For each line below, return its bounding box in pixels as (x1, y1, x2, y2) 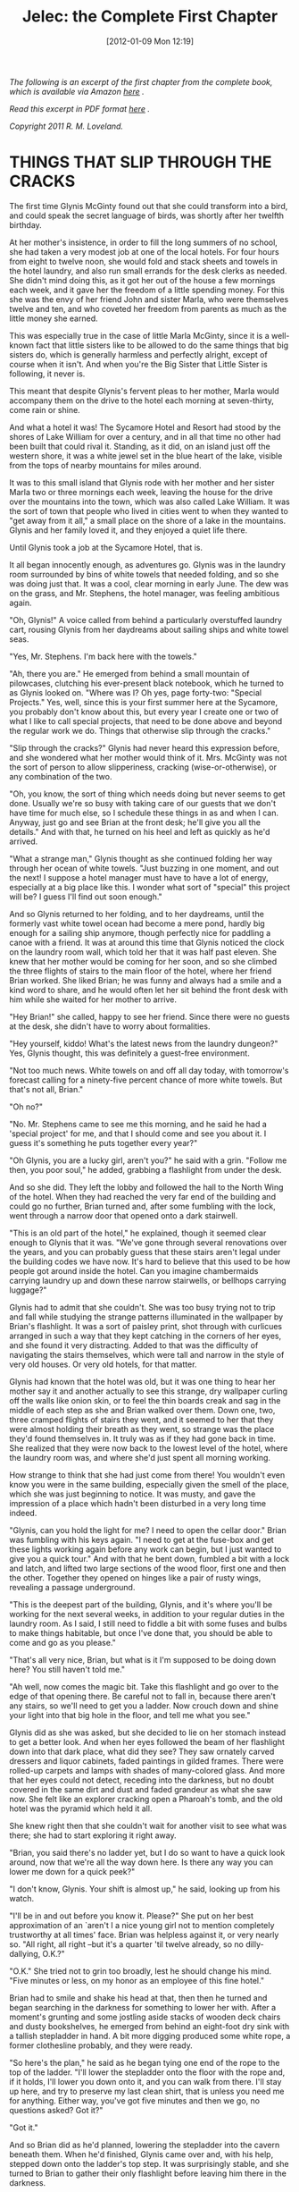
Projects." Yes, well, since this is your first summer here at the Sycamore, (9, 696, 278, 707)
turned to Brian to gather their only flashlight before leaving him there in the (9, 2168, 287, 2179)
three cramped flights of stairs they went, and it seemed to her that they (9, 1414, 274, 1425)
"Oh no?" (9, 1101, 43, 1112)
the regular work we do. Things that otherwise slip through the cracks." (9, 725, 271, 736)
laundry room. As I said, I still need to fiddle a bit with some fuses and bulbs (9, 1618, 287, 1629)
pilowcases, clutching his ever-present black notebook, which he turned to (9, 678, 284, 688)
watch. (9, 1893, 35, 1903)
